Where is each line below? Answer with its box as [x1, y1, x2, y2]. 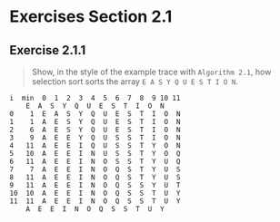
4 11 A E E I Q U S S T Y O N [9, 141, 181, 150]
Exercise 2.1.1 [9, 43, 86, 58]
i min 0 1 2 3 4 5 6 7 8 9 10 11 [9, 93, 181, 102]
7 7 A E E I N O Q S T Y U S [9, 165, 181, 174]
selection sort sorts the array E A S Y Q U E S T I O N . [31, 76, 239, 87]
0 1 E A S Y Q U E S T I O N [9, 110, 181, 119]
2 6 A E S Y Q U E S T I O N [9, 125, 181, 134]
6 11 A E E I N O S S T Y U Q [9, 157, 181, 166]
